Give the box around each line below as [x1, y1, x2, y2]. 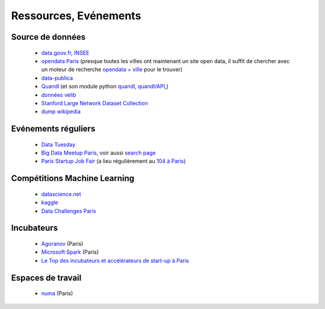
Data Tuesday [41, 141, 76, 148]
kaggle [41, 199, 58, 206]
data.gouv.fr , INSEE [41, 49, 90, 57]
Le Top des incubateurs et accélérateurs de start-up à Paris [41, 257, 190, 264]
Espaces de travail [11, 272, 82, 283]
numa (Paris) [41, 290, 73, 297]
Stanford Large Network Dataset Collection [41, 99, 148, 106]
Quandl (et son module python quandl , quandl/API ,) [41, 83, 169, 90]
